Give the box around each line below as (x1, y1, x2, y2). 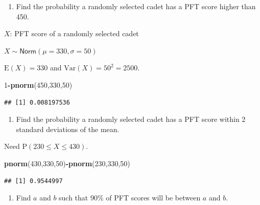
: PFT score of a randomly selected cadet (10, 28, 139, 39)
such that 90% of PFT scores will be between (59, 192, 201, 203)
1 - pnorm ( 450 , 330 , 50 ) (4, 79, 73, 90)
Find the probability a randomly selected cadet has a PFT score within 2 (16, 114, 246, 124)
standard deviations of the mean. (16, 123, 120, 134)
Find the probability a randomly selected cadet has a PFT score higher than (16, 1, 256, 11)
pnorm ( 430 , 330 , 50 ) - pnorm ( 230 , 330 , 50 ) (4, 158, 130, 168)
